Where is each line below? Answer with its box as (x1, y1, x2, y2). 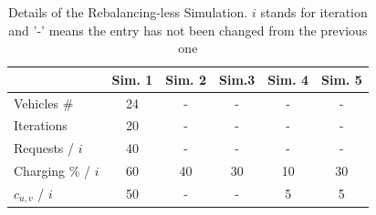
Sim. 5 (321, 69, 362, 88)
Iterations (14, 116, 68, 135)
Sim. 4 (267, 69, 309, 88)
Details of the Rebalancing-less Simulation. (7, 3, 248, 21)
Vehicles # (14, 93, 74, 112)
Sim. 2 (165, 69, 206, 88)
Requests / (14, 138, 75, 158)
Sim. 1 (111, 69, 153, 88)
